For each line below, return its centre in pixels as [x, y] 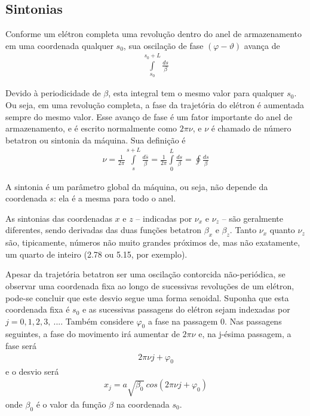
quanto [282, 230]
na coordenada [143, 404]
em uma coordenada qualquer [59, 45]
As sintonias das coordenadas [59, 218]
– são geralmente [253, 218]
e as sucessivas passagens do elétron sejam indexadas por [186, 309]
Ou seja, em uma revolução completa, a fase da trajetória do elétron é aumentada [155, 105]
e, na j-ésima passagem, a [245, 334]
